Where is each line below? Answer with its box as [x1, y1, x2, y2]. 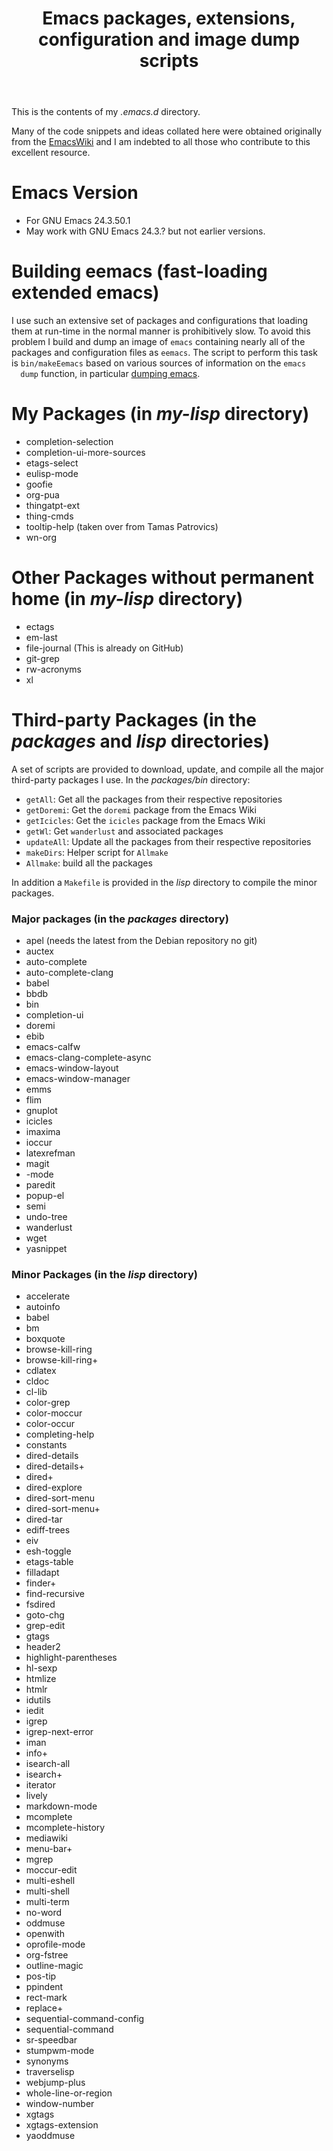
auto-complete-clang [25, 967, 114, 979]
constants [25, 1439, 68, 1451]
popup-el [25, 1190, 65, 1202]
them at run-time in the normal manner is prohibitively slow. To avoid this [11, 325, 311, 337]
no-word [25, 1907, 63, 1919]
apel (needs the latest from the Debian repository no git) [25, 935, 258, 947]
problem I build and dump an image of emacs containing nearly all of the [11, 336, 306, 348]
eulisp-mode [25, 468, 79, 479]
